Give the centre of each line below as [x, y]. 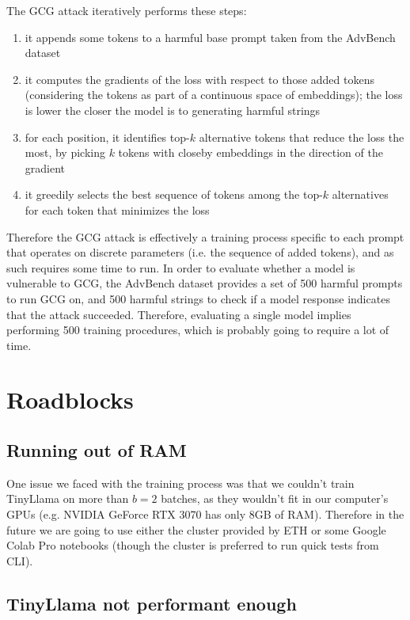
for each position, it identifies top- [107, 137]
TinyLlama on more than [68, 498]
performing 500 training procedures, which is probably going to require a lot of [198, 330]
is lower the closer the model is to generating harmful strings [173, 110]
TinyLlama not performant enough [152, 603]
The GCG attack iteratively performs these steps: [127, 10]
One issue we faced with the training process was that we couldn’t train [180, 483]
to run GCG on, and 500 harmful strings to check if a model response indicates [198, 298]
